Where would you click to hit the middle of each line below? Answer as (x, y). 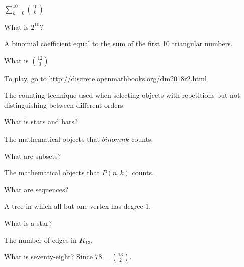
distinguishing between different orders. (65, 105)
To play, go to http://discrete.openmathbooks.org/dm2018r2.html (105, 78)
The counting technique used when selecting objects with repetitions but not (122, 95)
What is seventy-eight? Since (48, 257)
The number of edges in (40, 240)
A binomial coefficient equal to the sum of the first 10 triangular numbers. (118, 43)
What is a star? (28, 223)
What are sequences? (36, 189)
